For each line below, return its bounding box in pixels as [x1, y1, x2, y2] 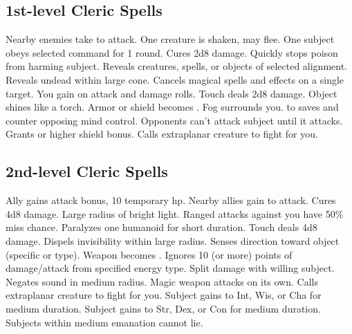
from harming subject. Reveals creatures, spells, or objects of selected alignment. [6, 59, 348, 73]
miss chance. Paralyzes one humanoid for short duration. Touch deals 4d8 [6, 220, 317, 234]
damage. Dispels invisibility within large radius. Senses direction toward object [6, 233, 340, 248]
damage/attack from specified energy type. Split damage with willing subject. [6, 261, 335, 275]
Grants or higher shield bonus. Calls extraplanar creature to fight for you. [6, 127, 318, 141]
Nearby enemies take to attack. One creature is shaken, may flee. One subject [6, 32, 335, 46]
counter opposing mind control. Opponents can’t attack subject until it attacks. [6, 113, 343, 127]
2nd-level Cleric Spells [6, 160, 168, 182]
